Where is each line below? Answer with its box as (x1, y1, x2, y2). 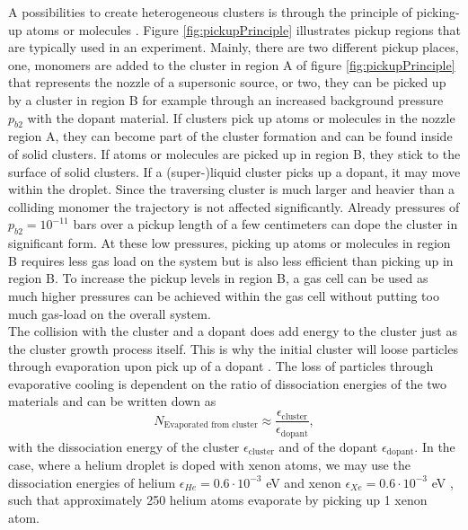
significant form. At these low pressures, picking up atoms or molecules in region (8, 234, 451, 252)
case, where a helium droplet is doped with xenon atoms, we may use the (8, 455, 411, 474)
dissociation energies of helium (8, 473, 176, 491)
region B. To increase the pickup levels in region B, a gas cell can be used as (8, 269, 428, 287)
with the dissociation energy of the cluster (8, 437, 240, 455)
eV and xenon (266, 473, 341, 491)
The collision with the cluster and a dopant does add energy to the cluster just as (8, 322, 457, 340)
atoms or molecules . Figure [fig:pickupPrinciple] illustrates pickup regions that (26, 20, 461, 39)
